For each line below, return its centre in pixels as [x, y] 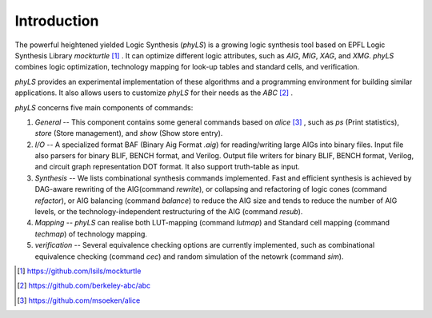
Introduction [57, 21]
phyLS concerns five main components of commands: [104, 107]
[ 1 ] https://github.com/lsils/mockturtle [79, 271]
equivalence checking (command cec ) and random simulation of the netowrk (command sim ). [189, 256]
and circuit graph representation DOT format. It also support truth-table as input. [167, 167]
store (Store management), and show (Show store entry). [129, 133]
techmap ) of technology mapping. [91, 234]
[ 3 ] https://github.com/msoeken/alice [79, 300]
